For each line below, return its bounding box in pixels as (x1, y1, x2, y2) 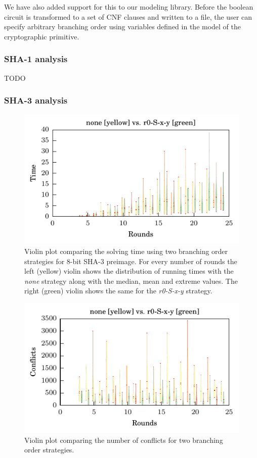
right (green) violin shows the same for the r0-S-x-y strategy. (24, 285, 212, 296)
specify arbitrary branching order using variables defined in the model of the (4, 21, 241, 32)
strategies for (24, 256, 65, 266)
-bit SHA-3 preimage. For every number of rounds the (70, 256, 237, 266)
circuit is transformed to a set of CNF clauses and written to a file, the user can (4, 11, 252, 22)
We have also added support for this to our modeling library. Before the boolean (4, 2, 253, 12)
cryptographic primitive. (4, 31, 79, 41)
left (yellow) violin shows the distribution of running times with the (24, 266, 234, 276)
